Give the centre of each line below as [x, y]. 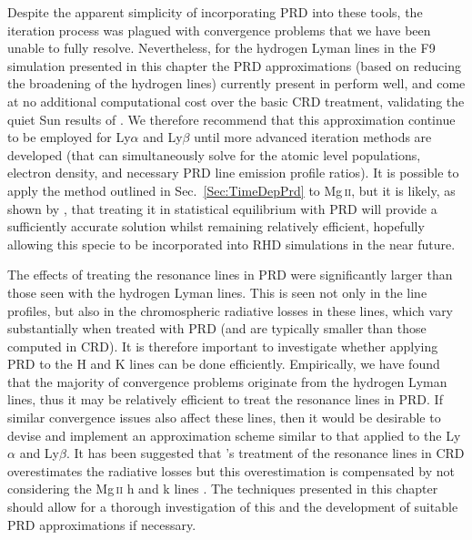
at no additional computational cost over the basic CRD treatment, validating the [236, 101]
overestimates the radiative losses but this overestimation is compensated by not [231, 470]
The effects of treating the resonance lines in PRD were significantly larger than [230, 275]
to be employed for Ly [69, 137]
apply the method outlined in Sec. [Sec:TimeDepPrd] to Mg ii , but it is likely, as [231, 190]
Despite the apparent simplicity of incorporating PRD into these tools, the [215, 12]
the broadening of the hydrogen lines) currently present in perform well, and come [236, 83]
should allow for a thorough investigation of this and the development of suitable [233, 507]
